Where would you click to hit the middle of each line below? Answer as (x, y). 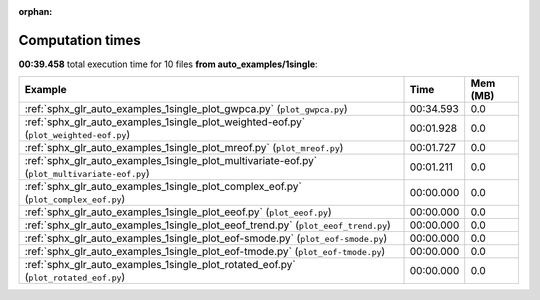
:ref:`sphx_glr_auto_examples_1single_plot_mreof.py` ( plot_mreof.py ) (184, 148)
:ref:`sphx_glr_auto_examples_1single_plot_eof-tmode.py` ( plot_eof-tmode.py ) (205, 252)
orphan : (35, 11)
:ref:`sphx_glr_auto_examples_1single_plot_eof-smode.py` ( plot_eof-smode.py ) (206, 238)
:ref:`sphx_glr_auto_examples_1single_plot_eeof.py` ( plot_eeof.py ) (178, 212)
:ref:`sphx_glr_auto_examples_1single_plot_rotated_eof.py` (160, 265)
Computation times (79, 40)
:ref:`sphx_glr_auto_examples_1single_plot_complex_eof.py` (163, 187)
